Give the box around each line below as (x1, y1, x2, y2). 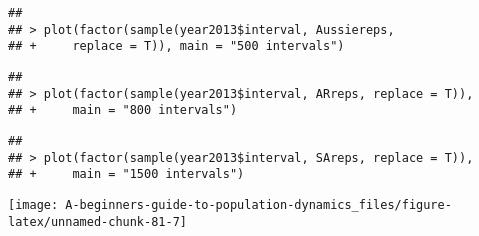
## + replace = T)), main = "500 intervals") (8, 39, 345, 54)
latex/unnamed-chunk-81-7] (8, 214, 187, 229)
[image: (8, 197, 59, 212)
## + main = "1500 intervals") (8, 167, 245, 182)
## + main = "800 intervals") (8, 103, 238, 118)
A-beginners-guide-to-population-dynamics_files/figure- (65, 197, 452, 212)
